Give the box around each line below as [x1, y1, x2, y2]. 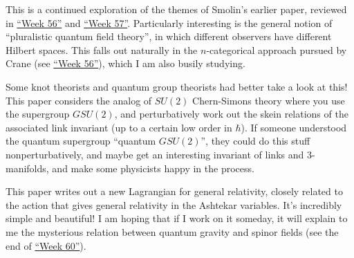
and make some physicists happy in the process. [52, 160, 254, 175]
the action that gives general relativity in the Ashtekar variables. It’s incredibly [6, 197, 342, 212]
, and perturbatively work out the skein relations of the [114, 107, 348, 121]
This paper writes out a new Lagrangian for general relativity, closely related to [6, 184, 343, 199]
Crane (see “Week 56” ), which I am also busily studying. [6, 56, 245, 71]
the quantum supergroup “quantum [6, 133, 156, 148]
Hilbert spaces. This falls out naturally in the [6, 42, 198, 57]
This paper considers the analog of [6, 93, 152, 107]
